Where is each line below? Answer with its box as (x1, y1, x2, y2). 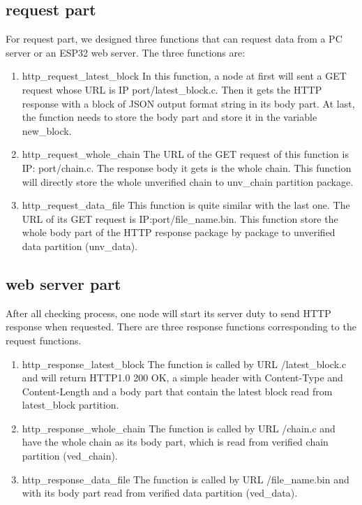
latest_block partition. (22, 397, 119, 412)
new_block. (22, 123, 72, 138)
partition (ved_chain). (22, 448, 118, 463)
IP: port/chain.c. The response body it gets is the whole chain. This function (22, 160, 352, 175)
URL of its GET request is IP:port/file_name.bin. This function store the (22, 211, 338, 226)
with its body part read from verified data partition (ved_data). (22, 485, 298, 500)
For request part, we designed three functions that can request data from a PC (6, 31, 342, 46)
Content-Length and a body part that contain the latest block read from (22, 383, 333, 398)
